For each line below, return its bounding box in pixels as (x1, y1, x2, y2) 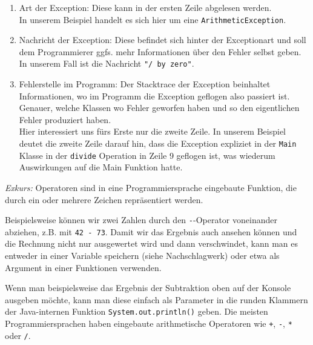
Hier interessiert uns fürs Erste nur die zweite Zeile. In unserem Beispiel (19, 125, 286, 138)
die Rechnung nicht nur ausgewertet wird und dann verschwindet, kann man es (5, 237, 298, 250)
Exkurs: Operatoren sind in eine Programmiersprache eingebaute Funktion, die (5, 181, 297, 193)
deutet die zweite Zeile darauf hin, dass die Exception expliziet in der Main (19, 137, 297, 150)
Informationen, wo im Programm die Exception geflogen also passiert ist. (19, 89, 290, 102)
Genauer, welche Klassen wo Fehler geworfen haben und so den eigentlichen (19, 101, 300, 114)
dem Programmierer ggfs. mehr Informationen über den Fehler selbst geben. (19, 45, 301, 58)
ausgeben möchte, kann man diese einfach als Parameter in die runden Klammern (5, 293, 308, 306)
